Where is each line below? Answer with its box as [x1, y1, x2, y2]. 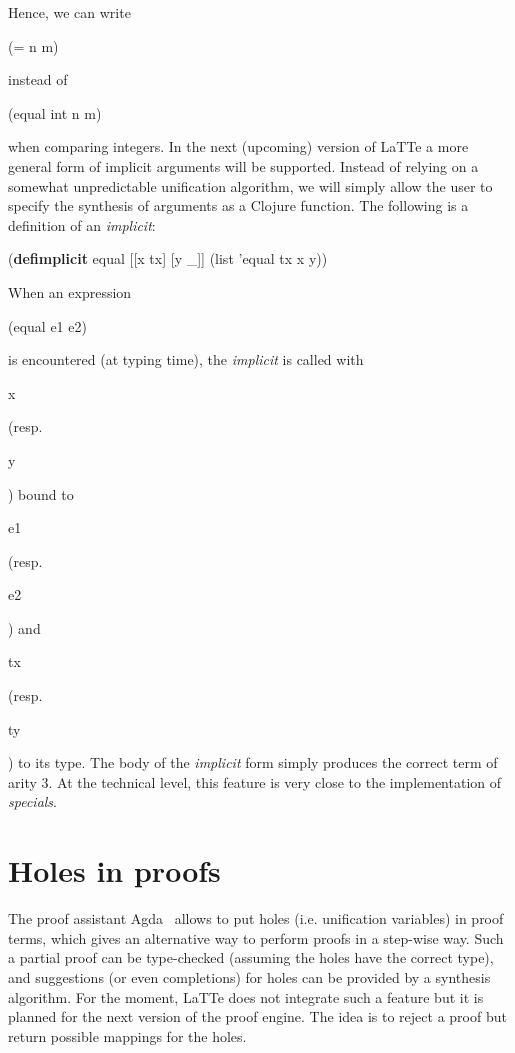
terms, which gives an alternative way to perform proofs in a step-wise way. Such [8, 927, 504, 948]
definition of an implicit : [8, 214, 156, 235]
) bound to [8, 483, 74, 504]
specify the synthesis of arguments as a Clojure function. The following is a [8, 195, 469, 216]
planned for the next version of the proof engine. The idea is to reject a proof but [8, 1006, 507, 1027]
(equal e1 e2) [8, 315, 87, 336]
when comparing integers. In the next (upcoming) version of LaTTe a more [8, 136, 469, 157]
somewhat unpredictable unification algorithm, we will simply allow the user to [8, 175, 493, 196]
